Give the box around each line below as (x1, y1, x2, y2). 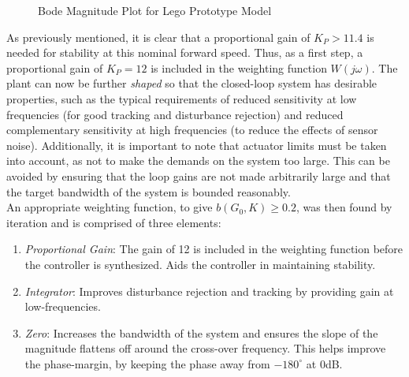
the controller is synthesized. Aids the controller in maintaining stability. (24, 256, 376, 272)
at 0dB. (306, 355, 343, 371)
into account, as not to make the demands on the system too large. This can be (6, 152, 390, 169)
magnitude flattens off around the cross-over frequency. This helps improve (24, 340, 386, 356)
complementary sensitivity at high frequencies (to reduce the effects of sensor (6, 121, 378, 138)
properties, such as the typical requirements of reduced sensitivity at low (6, 90, 357, 106)
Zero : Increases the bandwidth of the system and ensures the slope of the (24, 324, 378, 341)
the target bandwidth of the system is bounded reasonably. (6, 183, 291, 200)
